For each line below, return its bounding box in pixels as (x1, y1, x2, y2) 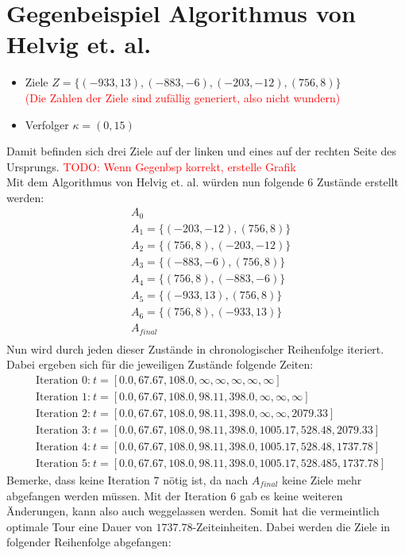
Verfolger (25, 116, 69, 132)
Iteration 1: (35, 391, 91, 403)
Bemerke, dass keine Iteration (6, 472, 150, 488)
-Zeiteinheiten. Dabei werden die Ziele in (192, 518, 391, 534)
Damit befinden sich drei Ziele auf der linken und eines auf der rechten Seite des (6, 143, 396, 159)
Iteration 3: (35, 424, 91, 436)
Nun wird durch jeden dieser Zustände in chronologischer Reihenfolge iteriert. (6, 340, 384, 357)
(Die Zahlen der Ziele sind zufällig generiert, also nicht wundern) (25, 89, 341, 105)
